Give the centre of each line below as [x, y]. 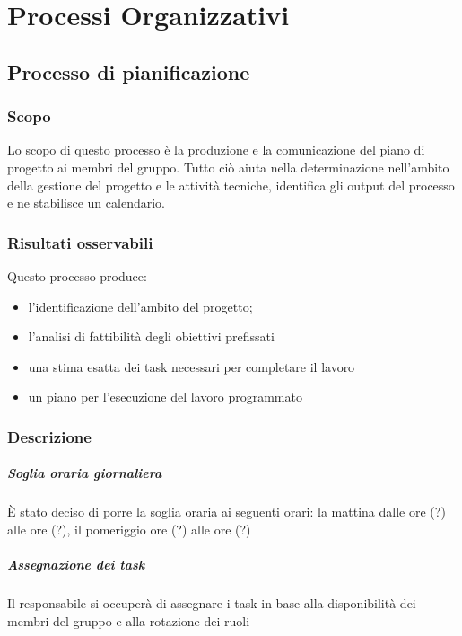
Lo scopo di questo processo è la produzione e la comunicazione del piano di [216, 150]
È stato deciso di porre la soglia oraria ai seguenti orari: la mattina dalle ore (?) [227, 512]
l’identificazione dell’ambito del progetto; [140, 306]
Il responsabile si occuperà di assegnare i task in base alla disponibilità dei [212, 603]
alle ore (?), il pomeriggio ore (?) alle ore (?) [129, 529]
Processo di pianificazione [129, 71]
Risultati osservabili [80, 242]
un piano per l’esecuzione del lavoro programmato [165, 397]
